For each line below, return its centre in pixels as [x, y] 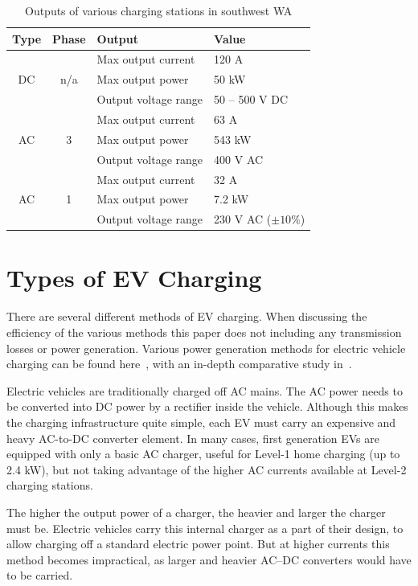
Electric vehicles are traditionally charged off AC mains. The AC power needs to [205, 390]
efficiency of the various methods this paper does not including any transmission [204, 332]
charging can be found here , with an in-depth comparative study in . [179, 364]
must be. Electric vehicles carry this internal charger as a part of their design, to [205, 528]
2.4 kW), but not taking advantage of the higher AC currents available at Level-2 [207, 469]
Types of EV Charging [134, 278]
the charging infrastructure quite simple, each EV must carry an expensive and [201, 422]
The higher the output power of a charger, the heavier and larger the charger [196, 512]
